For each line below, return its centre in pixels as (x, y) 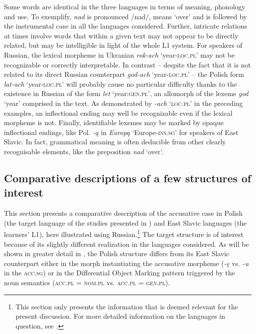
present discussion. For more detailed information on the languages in (120, 316)
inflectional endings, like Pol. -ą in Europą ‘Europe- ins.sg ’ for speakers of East (121, 132)
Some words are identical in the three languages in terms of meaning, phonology (125, 6)
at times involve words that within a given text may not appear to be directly (121, 35)
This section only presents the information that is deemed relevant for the (127, 306)
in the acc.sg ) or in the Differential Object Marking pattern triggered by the (119, 273)
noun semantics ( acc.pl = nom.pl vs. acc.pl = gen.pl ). (87, 282)
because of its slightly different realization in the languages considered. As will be (127, 244)
